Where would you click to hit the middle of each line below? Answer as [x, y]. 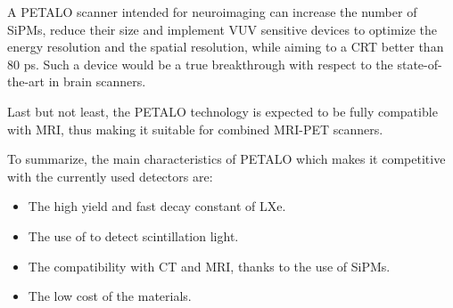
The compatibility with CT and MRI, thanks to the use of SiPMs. [209, 266]
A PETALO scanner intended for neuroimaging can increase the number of [212, 12]
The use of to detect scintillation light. [133, 235]
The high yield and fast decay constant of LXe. [157, 206]
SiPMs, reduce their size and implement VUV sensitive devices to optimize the [222, 29]
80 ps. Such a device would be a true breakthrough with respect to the [200, 64]
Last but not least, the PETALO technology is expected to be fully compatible [222, 111]
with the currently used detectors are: [110, 176]
